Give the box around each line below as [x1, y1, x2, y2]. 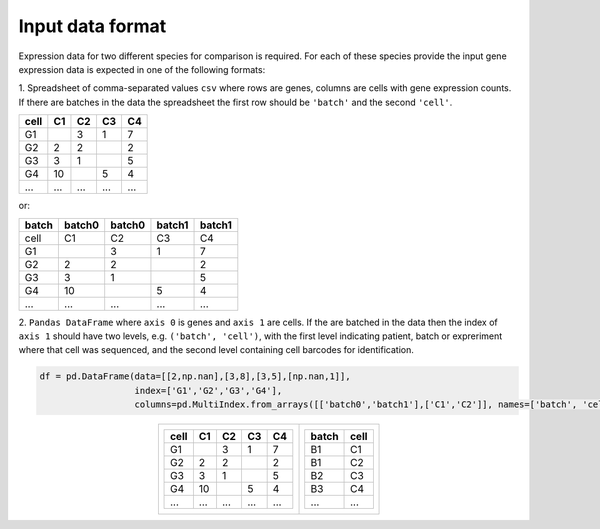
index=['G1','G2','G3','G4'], [134, 385, 283, 396]
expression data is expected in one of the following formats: [18, 63, 266, 75]
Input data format [18, 15, 167, 37]
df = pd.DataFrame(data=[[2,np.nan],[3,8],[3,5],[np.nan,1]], [39, 371, 351, 382]
